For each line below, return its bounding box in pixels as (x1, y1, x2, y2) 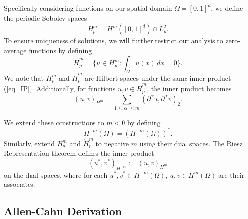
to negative (95, 138, 129, 148)
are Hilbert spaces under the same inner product (85, 73, 231, 83)
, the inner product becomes (147, 83, 232, 94)
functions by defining (29, 45, 92, 55)
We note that (4, 73, 44, 83)
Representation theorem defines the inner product (4, 148, 154, 158)
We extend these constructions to (4, 117, 104, 127)
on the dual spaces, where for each (4, 169, 108, 180)
